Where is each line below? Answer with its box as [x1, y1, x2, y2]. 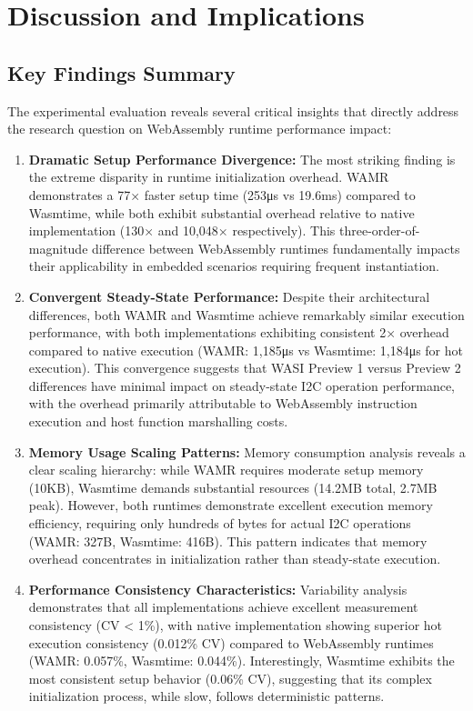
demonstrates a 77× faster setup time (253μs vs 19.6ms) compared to [28, 185, 416, 204]
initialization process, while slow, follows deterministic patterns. [28, 686, 385, 706]
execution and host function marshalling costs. [28, 412, 288, 431]
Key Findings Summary [7, 58, 236, 86]
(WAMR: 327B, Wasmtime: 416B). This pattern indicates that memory [28, 531, 428, 550]
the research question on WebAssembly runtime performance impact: [7, 119, 392, 138]
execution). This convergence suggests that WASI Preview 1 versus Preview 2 [28, 358, 461, 377]
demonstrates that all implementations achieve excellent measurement [28, 597, 418, 616]
